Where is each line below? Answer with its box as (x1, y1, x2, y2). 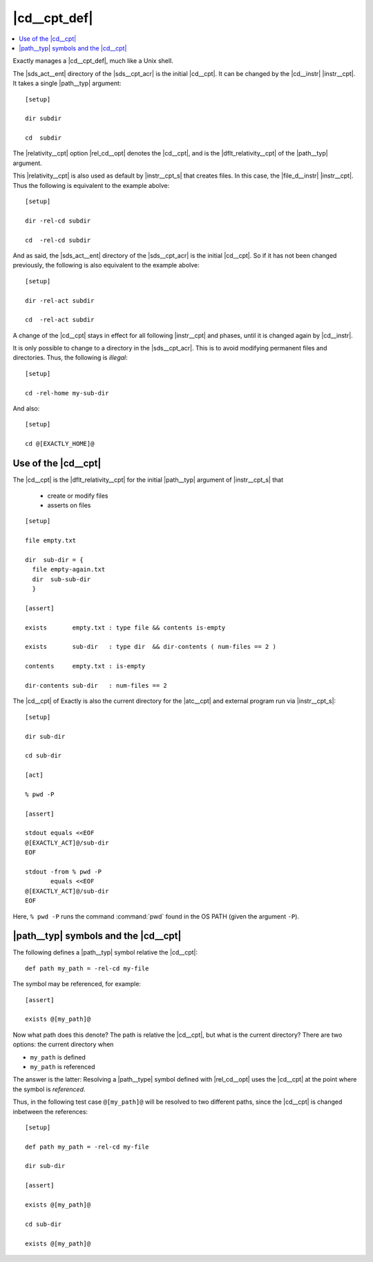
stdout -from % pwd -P (25, 867, 102, 876)
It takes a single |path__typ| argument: (12, 79, 122, 88)
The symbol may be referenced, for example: (12, 980, 142, 988)
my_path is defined (30, 1053, 86, 1061)
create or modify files (47, 491, 108, 500)
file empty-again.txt (32, 565, 106, 574)
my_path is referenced (30, 1062, 96, 1071)
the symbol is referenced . (12, 1085, 86, 1093)
